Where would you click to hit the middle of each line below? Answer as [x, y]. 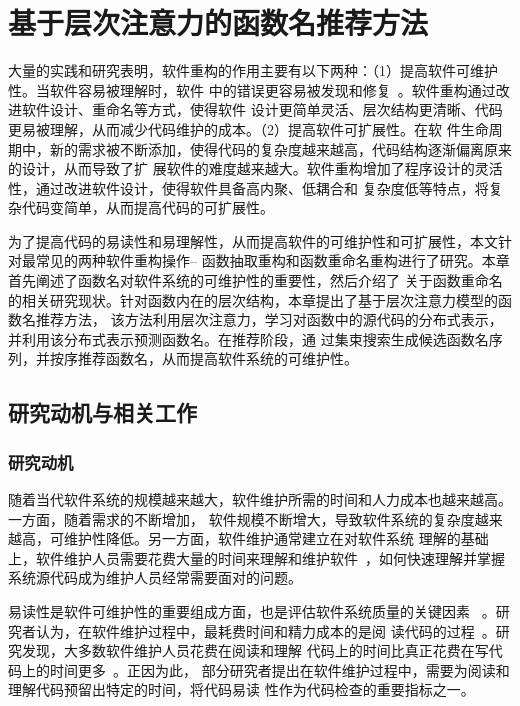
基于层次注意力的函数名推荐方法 [218, 22]
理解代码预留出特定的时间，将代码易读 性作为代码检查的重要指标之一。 [241, 689]
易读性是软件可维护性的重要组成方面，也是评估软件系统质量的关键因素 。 [252, 611]
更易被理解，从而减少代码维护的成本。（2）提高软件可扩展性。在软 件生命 [248, 128]
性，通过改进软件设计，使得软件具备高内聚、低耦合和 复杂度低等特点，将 [248, 187]
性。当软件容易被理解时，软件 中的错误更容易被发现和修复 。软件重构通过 [252, 89]
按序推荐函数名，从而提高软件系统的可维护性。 [203, 358]
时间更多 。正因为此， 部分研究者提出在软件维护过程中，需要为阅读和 [279, 669]
